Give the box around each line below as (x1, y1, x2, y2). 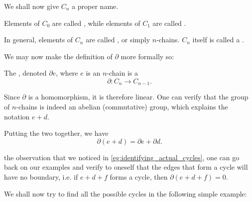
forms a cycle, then (110, 171, 168, 182)
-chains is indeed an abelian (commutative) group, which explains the (16, 101, 228, 112)
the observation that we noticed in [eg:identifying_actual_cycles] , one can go (4, 152, 240, 162)
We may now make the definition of (4, 51, 113, 61)
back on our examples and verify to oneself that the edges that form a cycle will (4, 162, 248, 172)
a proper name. (72, 1, 119, 11)
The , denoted (4, 68, 47, 78)
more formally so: (121, 51, 174, 61)
